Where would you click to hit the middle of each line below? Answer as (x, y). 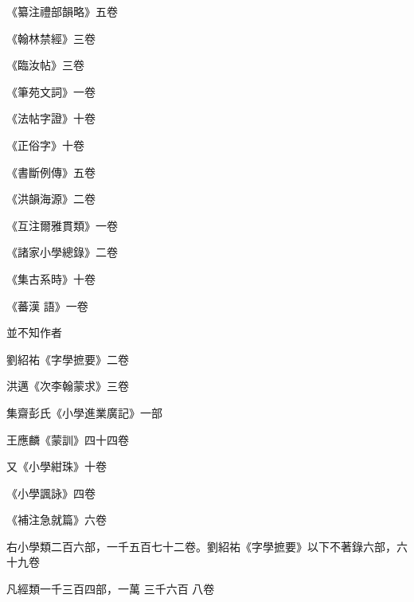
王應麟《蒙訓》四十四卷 (68, 439)
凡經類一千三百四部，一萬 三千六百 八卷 (111, 589)
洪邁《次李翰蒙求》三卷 (68, 386)
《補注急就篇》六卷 (57, 520)
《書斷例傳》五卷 (51, 172)
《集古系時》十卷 (51, 278)
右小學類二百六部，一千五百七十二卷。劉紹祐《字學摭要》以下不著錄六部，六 (207, 546)
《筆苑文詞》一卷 (51, 91)
